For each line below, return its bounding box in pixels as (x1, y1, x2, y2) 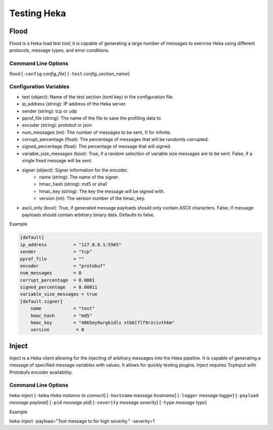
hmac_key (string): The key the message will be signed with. (39, 188, 165, 194)
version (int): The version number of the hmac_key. (39, 195, 146, 201)
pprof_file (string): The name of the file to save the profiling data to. (22, 115, 162, 121)
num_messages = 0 (20, 270, 82, 276)
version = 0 (30, 327, 84, 333)
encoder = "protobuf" (20, 263, 106, 269)
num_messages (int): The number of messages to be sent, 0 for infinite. (22, 129, 171, 135)
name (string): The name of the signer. (39, 174, 119, 180)
